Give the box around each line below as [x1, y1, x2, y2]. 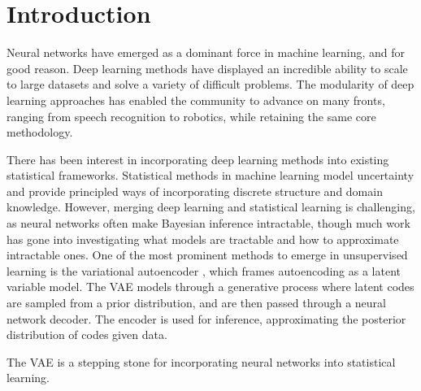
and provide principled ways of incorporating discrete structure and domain [7, 182, 383, 199]
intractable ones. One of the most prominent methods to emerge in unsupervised [7, 246, 408, 263]
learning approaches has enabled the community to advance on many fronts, [7, 91, 385, 108]
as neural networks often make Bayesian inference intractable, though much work [7, 215, 410, 232]
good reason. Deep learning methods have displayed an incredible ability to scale [7, 59, 408, 76]
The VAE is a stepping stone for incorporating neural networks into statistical [7, 353, 396, 370]
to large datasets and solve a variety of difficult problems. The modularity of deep [7, 76, 414, 93]
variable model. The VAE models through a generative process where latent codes [7, 278, 414, 295]
